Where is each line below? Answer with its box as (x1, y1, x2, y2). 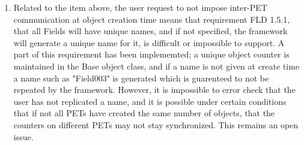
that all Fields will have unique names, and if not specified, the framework (13, 25, 288, 37)
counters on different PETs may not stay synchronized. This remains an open (13, 118, 299, 131)
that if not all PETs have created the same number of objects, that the (13, 107, 275, 119)
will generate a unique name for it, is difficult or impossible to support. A (13, 36, 285, 49)
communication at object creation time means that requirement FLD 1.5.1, (13, 13, 290, 25)
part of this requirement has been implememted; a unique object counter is (13, 48, 290, 61)
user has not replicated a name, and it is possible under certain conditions (13, 95, 287, 107)
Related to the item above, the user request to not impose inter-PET (13, 1, 267, 13)
